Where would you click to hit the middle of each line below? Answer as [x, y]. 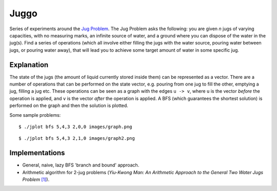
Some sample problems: [35, 115]
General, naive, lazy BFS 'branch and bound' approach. [81, 165]
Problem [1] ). [36, 180]
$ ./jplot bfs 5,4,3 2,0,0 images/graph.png [76, 126]
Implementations [37, 153]
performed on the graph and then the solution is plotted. [69, 105]
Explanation [29, 65]
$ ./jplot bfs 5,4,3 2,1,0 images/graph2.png [77, 139]
